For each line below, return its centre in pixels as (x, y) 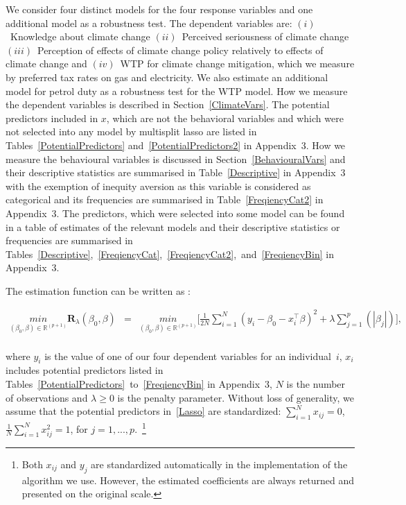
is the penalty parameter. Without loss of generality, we (236, 397)
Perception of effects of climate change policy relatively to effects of (180, 50)
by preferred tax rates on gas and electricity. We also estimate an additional (167, 77)
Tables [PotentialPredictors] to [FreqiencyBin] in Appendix (133, 384)
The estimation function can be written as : (98, 290)
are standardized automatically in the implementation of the (219, 464)
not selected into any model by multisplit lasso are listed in (131, 131)
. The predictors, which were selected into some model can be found (201, 213)
